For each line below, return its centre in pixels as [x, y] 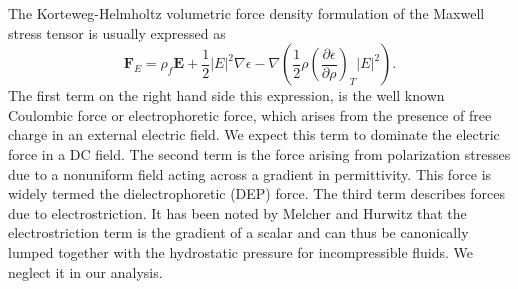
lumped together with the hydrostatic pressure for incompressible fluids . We [241, 251]
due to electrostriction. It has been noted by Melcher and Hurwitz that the [237, 212]
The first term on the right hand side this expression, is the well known [226, 95]
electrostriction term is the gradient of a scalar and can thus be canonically [238, 232]
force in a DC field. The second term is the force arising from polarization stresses [259, 153]
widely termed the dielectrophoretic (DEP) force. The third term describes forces [256, 193]
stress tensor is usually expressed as [117, 32]
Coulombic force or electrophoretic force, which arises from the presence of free [250, 114]
